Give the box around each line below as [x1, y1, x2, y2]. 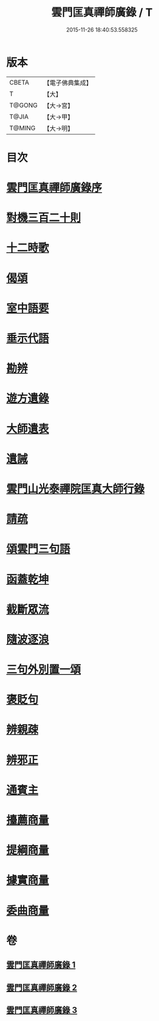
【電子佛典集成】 [43, 78, 92, 87]
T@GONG [9, 101, 38, 110]
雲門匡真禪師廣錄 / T [51, 5, 153, 19]
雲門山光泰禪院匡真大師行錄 [6, 482, 145, 496]
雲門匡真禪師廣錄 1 [6, 960, 76, 970]
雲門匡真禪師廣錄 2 [6, 982, 78, 992]
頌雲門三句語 [6, 542, 71, 556]
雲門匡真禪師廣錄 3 [6, 1005, 78, 1015]
